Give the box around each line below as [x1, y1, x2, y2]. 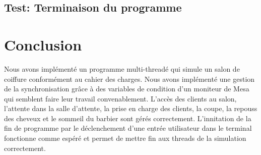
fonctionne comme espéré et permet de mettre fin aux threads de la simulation [4, 133, 246, 143]
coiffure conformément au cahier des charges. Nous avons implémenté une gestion [4, 73, 255, 84]
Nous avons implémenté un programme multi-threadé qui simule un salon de [4, 63, 240, 74]
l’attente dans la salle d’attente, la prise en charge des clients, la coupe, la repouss [4, 103, 257, 114]
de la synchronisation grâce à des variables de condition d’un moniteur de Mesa [4, 83, 249, 94]
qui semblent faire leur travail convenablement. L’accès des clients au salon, [4, 93, 237, 104]
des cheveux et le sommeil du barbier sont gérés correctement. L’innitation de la [4, 113, 251, 123]
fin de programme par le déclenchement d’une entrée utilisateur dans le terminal [4, 123, 252, 133]
